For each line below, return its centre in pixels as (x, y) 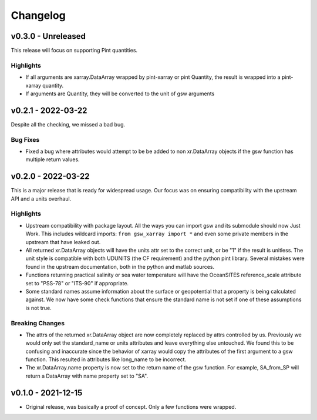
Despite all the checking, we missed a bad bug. (68, 124)
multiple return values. (53, 159)
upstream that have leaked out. (63, 242)
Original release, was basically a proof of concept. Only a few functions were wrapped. (131, 406)
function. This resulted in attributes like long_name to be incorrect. (106, 359)
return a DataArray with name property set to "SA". (87, 376)
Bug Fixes (25, 139)
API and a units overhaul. (41, 199)
